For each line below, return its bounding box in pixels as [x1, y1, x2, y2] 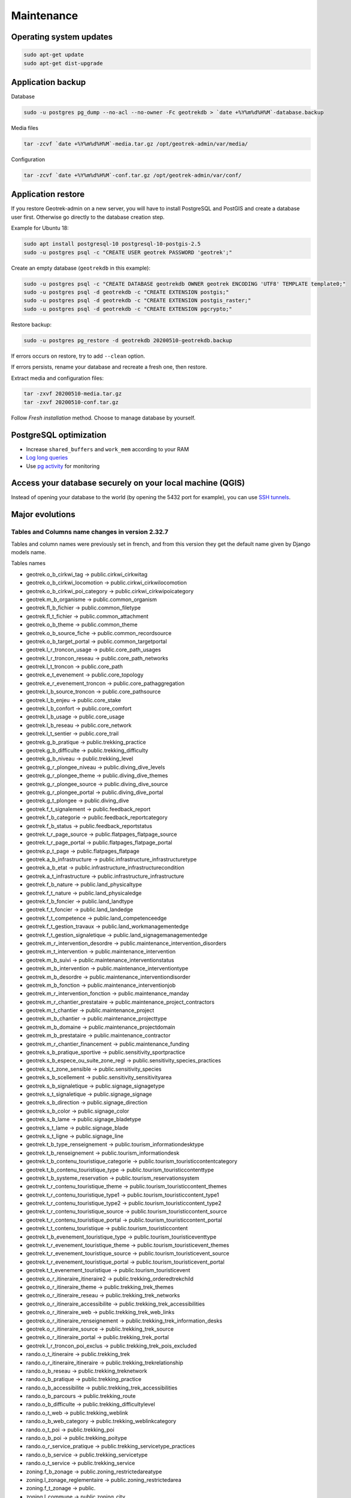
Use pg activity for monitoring [26, 462, 100, 470]
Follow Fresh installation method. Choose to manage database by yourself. [11, 414, 196, 421]
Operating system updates [11, 32, 113, 42]
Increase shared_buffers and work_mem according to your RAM [26, 445, 189, 452]
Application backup [11, 77, 86, 87]
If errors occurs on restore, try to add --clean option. [11, 352, 146, 360]
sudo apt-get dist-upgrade [23, 60, 103, 67]
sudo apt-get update [23, 52, 84, 58]
